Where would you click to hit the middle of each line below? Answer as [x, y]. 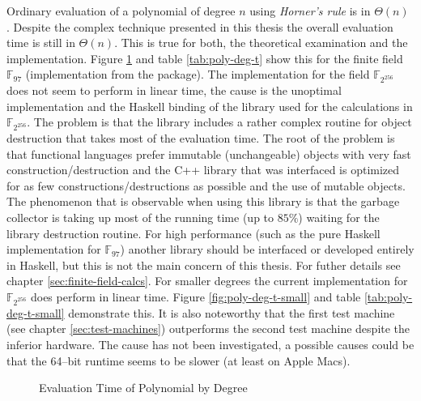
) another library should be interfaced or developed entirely [267, 249]
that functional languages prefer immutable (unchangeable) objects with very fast [209, 154]
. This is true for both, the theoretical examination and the [261, 43]
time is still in [41, 43]
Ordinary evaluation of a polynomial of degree [121, 11]
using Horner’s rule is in [310, 11]
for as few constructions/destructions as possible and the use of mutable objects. [206, 185]
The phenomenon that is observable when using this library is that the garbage [203, 201]
